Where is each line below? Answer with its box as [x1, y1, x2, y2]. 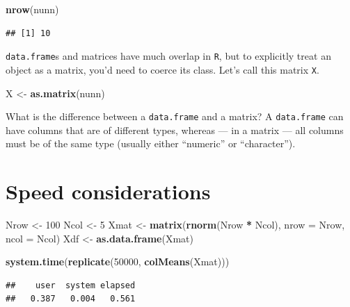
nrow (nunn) [6, 2, 59, 16]
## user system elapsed [6, 280, 136, 290]
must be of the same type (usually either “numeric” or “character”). [6, 136, 296, 151]
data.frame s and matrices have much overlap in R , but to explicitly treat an [6, 49, 331, 63]
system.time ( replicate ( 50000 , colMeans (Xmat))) [6, 254, 230, 269]
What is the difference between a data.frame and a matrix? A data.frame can [6, 109, 344, 124]
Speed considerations [6, 177, 211, 206]
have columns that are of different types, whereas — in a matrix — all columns [6, 122, 344, 137]
